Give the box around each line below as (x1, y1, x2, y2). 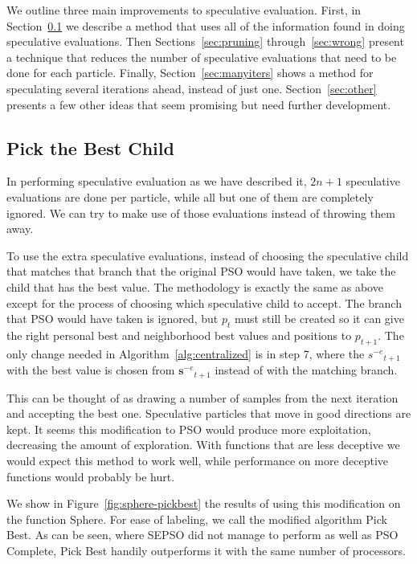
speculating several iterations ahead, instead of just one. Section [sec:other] (6, 80, 377, 96)
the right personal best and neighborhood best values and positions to (6, 326, 352, 343)
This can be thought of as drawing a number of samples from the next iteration (6, 389, 399, 406)
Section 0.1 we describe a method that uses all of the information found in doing (6, 17, 405, 34)
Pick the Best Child (6, 135, 174, 160)
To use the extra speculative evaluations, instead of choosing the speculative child (6, 247, 409, 264)
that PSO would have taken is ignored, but (6, 310, 219, 327)
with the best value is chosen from (6, 362, 175, 378)
